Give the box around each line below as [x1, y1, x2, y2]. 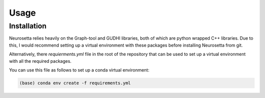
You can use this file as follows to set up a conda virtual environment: [9, 67, 150, 73]
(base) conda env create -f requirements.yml [19, 80, 131, 86]
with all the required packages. [9, 58, 72, 64]
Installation [9, 22, 47, 30]
